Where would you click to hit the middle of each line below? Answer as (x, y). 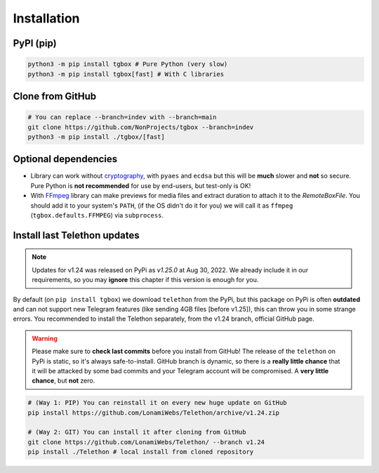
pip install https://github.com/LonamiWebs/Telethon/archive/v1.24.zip (154, 413)
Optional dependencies (65, 159)
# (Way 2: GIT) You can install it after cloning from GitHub (137, 432)
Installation (46, 18)
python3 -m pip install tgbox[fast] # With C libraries (126, 74)
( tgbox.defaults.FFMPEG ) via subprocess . (97, 215)
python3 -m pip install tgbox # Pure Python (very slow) (128, 64)
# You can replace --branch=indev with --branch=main (122, 117)
